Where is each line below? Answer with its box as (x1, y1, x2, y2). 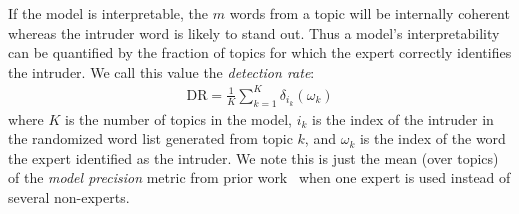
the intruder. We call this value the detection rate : (8, 61, 315, 82)
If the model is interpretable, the (8, 3, 209, 23)
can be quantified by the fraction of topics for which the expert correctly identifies (8, 42, 512, 63)
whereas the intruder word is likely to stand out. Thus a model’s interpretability (8, 22, 500, 43)
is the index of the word (359, 128, 506, 149)
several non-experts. (8, 187, 130, 208)
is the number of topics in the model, (65, 108, 292, 129)
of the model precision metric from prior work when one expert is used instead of (8, 167, 511, 188)
